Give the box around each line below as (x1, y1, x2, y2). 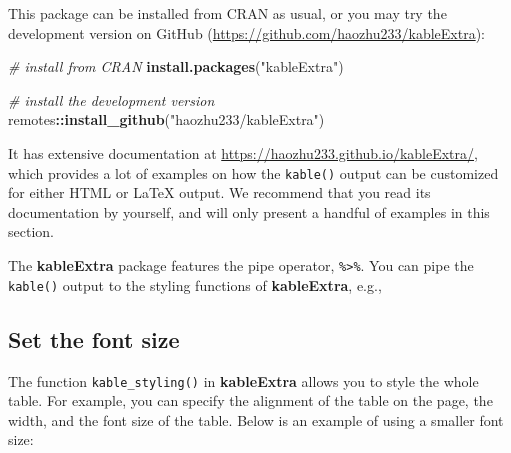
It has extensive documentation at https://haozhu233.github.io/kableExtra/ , (8, 142, 478, 163)
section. (8, 221, 54, 242)
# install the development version (8, 89, 215, 110)
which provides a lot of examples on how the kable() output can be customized (8, 162, 499, 183)
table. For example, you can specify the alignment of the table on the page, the (8, 390, 493, 411)
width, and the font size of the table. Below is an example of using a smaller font (8, 409, 504, 430)
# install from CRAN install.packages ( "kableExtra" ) (8, 56, 344, 77)
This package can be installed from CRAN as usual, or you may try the (8, 3, 447, 23)
